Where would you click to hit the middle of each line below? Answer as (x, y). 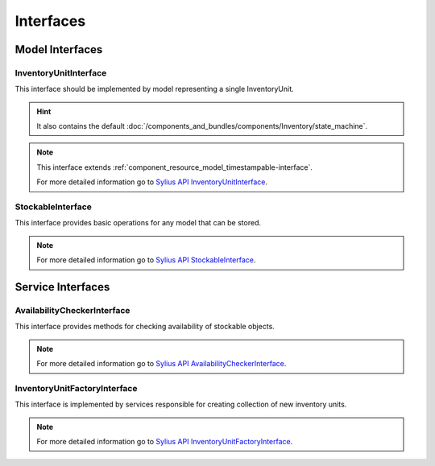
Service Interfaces (62, 287)
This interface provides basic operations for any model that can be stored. (138, 223)
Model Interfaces (59, 49)
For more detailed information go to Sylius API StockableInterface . (146, 260)
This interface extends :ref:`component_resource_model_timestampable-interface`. (175, 167)
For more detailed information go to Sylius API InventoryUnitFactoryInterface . (165, 442)
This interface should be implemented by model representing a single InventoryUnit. (154, 89)
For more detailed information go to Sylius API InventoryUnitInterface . (152, 182)
